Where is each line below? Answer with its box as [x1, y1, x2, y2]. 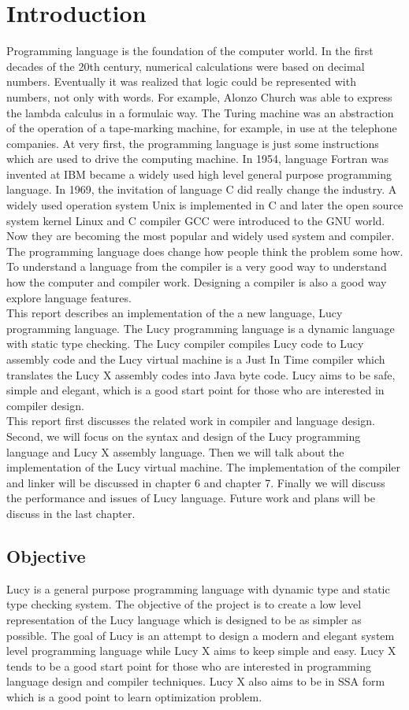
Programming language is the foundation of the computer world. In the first [6, 43, 374, 59]
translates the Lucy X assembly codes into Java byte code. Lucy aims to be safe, [6, 366, 396, 383]
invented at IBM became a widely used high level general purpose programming [6, 165, 392, 182]
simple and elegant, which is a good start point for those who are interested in [6, 382, 385, 398]
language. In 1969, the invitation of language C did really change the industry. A [6, 181, 397, 198]
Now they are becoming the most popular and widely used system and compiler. [6, 227, 395, 244]
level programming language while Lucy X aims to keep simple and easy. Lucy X [6, 642, 396, 659]
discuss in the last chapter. [6, 505, 136, 521]
